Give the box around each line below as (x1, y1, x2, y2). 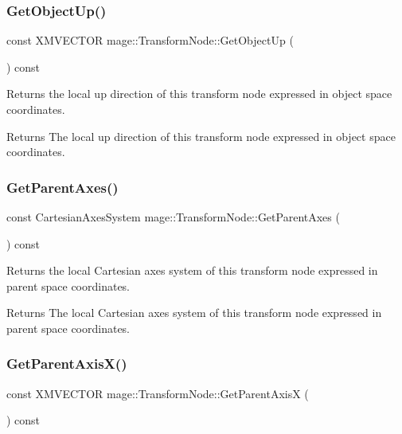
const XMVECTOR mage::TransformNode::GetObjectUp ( (6, 32, 294, 49)
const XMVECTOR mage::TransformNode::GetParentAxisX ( (6, 385, 309, 401)
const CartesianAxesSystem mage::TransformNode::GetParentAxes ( (6, 209, 340, 225)
